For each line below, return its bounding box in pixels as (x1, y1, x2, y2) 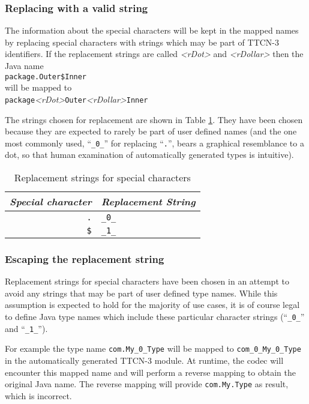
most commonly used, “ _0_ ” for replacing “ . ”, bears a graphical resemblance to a (5, 136, 304, 149)
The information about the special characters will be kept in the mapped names (5, 24, 299, 37)
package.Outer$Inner (5, 72, 87, 81)
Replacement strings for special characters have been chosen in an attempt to (5, 275, 289, 288)
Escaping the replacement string (5, 251, 164, 266)
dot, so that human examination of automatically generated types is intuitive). (5, 148, 294, 161)
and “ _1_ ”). (5, 322, 48, 334)
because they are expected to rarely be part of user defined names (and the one (5, 125, 297, 137)
